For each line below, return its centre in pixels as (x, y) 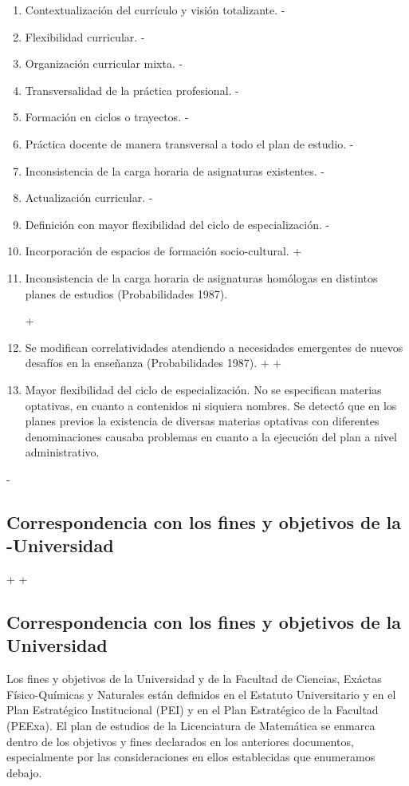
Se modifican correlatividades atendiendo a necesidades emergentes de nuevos (214, 347)
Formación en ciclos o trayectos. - (107, 117)
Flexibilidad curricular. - (85, 36)
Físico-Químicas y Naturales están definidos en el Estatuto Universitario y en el (201, 694)
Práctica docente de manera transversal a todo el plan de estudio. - (189, 143)
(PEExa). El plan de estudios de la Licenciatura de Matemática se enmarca (191, 726)
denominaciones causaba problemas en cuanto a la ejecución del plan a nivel (211, 436)
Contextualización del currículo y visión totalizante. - (155, 10)
